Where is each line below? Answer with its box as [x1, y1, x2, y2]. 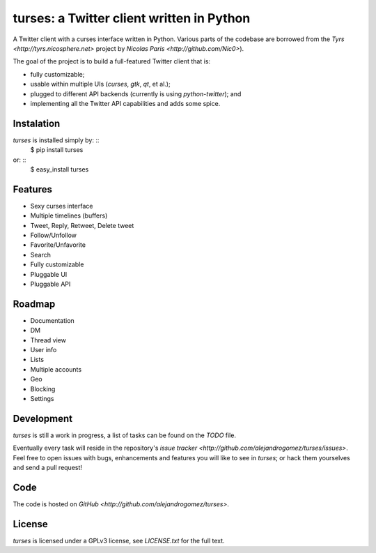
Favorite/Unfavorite [30, 241, 86, 249]
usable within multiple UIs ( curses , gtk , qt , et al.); [30, 80, 171, 89]
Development [13, 412, 73, 425]
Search [30, 250, 52, 259]
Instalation [13, 117, 61, 129]
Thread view [30, 335, 66, 344]
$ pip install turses [30, 146, 84, 154]
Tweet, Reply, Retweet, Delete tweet [30, 221, 134, 229]
